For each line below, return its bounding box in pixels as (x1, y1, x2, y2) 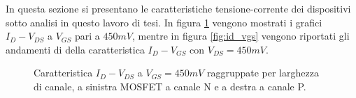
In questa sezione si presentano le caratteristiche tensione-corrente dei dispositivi (6, 1, 351, 15)
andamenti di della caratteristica (6, 42, 145, 56)
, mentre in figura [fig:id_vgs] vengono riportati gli (131, 28, 350, 43)
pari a (74, 28, 100, 43)
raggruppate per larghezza (206, 65, 319, 80)
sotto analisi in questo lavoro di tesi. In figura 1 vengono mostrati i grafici (6, 15, 322, 29)
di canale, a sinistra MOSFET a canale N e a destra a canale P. (34, 79, 306, 93)
